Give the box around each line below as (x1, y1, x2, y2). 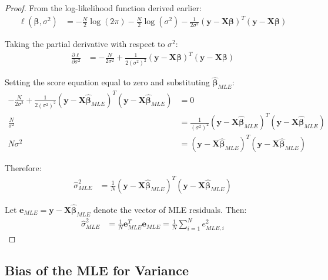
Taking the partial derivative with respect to (5, 38, 165, 50)
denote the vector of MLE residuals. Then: (93, 203, 247, 215)
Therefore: (5, 162, 42, 174)
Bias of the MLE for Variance (5, 261, 189, 279)
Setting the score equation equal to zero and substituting (5, 76, 210, 88)
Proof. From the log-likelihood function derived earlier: (5, 2, 202, 14)
